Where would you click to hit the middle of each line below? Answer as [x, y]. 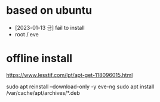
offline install [39, 59]
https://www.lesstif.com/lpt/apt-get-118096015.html [70, 75]
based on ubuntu [49, 10]
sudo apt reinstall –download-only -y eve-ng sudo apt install [80, 86]
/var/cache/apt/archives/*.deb [43, 92]
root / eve [27, 34]
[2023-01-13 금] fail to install [50, 27]
